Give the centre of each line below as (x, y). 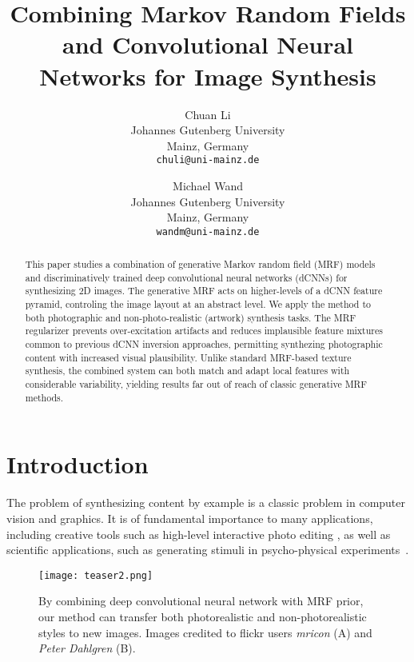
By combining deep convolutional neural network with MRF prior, (201, 601)
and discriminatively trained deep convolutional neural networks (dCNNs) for (186, 277)
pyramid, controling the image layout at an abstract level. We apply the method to (198, 304)
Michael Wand (208, 185)
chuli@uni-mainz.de (208, 160)
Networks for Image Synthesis (208, 76)
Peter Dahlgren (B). (87, 648)
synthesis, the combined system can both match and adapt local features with (187, 371)
